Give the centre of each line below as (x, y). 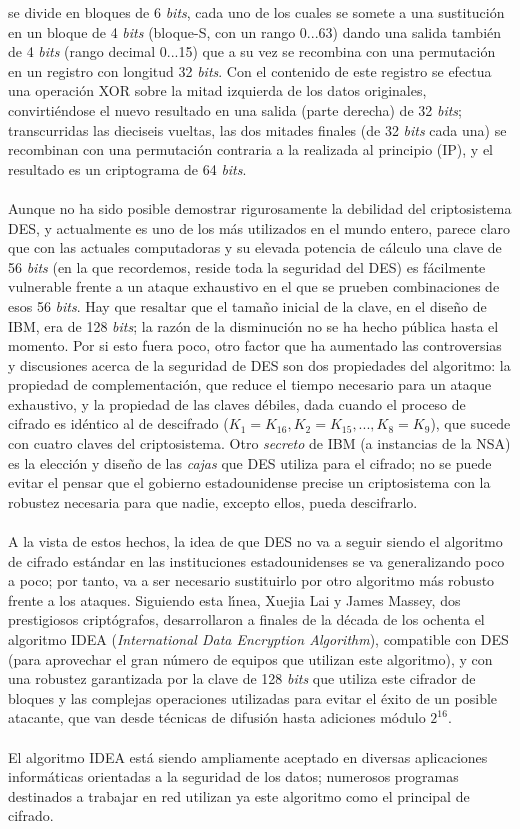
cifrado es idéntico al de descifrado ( (118, 423)
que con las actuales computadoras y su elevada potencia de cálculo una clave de (255, 247)
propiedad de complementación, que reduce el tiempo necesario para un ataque (250, 384)
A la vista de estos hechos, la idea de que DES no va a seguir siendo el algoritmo (255, 541)
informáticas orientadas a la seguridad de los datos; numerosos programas (233, 776)
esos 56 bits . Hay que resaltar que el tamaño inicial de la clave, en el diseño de (247, 305)
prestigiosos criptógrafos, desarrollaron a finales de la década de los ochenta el (246, 619)
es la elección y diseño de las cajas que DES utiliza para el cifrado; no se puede (250, 462)
